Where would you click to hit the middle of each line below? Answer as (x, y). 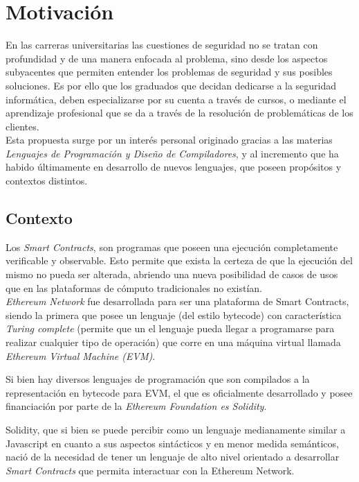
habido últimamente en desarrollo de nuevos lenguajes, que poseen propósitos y (174, 167)
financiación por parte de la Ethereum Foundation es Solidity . (136, 406)
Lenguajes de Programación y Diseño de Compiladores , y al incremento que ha (172, 153)
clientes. (22, 126)
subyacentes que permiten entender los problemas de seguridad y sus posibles (169, 72)
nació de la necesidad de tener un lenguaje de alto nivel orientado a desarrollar (173, 457)
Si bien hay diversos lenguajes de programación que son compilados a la (158, 379)
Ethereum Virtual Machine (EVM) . (81, 355)
